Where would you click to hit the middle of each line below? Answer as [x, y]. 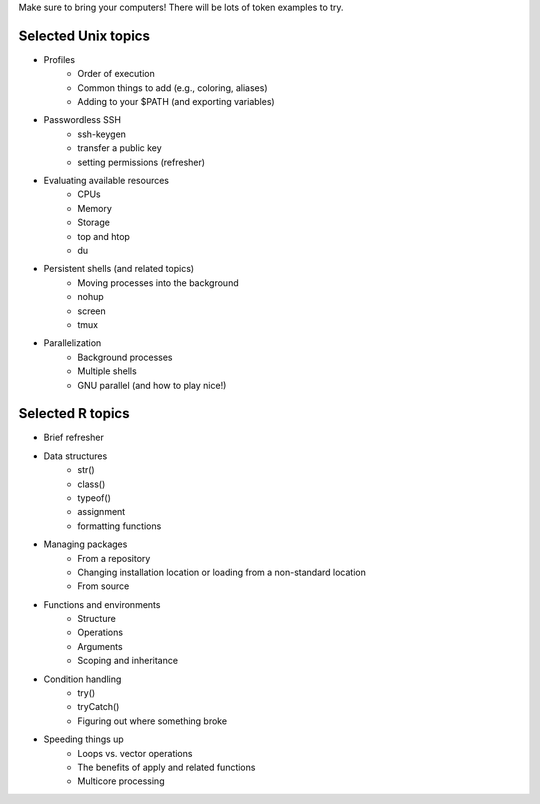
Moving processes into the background [158, 282]
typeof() [94, 497]
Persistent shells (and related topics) [119, 269]
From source [103, 586]
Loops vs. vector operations [135, 753]
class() [91, 484]
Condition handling [82, 679]
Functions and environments [102, 604]
